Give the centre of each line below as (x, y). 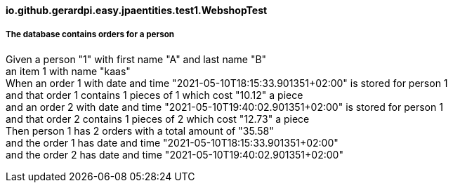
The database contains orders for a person (90, 35)
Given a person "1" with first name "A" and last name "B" (136, 59)
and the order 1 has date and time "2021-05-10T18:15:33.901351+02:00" (172, 142)
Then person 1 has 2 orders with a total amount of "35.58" (140, 130)
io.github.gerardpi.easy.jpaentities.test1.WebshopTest (137, 10)
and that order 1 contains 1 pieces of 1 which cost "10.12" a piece (155, 95)
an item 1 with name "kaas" (68, 71)
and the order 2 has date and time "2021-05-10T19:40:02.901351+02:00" (175, 154)
